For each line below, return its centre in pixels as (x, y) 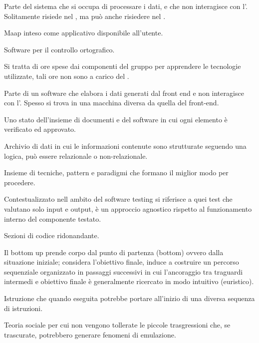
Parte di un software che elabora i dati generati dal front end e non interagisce (124, 93)
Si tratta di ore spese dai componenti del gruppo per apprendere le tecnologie (123, 66)
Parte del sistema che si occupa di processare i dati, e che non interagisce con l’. (126, 6)
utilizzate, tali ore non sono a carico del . (67, 76)
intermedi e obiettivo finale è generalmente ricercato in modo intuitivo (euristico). (129, 281)
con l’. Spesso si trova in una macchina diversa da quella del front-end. (112, 103)
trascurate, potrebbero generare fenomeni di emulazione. (90, 334)
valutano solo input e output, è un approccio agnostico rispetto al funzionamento (128, 208)
